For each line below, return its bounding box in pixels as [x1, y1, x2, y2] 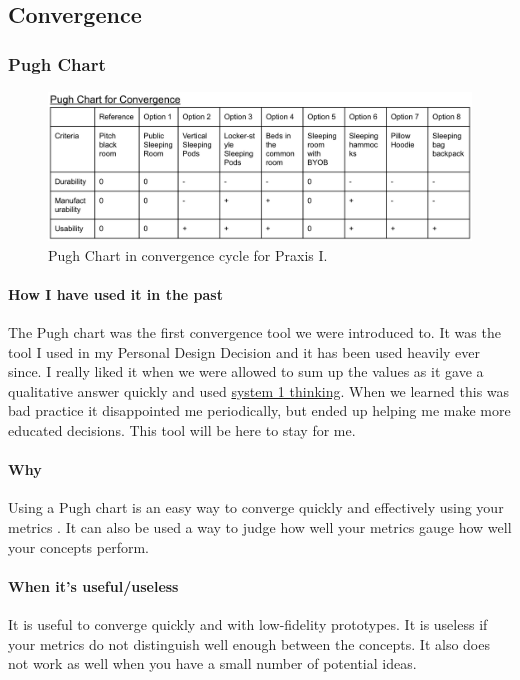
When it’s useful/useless [8, 575, 179, 596]
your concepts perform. [8, 536, 149, 557]
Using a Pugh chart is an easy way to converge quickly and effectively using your [8, 497, 504, 518]
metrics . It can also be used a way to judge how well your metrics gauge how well [8, 517, 512, 537]
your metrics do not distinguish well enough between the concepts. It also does [8, 633, 490, 654]
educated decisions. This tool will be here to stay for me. [8, 420, 356, 441]
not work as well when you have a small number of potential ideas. [8, 653, 417, 674]
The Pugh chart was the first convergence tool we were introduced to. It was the [8, 322, 501, 343]
